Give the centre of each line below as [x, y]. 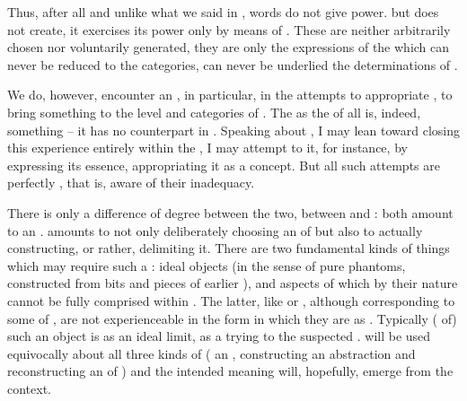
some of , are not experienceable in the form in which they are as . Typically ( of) [232, 318]
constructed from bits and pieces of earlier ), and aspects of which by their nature [233, 283]
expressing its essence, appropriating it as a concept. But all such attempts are [224, 165]
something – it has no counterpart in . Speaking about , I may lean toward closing [233, 130]
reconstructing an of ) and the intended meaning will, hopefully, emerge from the [230, 371]
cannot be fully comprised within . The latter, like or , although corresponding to [231, 300]
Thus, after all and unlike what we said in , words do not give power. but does [223, 12]
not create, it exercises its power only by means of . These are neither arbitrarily [229, 29]
